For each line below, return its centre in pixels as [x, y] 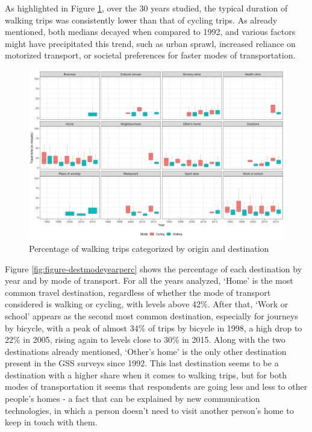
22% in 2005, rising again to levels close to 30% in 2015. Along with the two [145, 340]
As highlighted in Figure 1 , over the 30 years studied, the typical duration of [146, 8]
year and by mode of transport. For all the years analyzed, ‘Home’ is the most [149, 280]
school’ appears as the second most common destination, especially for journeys [151, 315]
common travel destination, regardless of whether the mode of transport [138, 292]
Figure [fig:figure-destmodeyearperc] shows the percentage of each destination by [154, 268]
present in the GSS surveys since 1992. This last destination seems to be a [142, 363]
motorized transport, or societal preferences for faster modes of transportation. [150, 55]
